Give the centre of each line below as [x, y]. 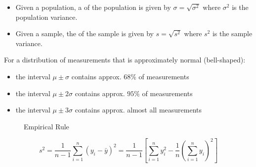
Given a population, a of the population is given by [93, 7]
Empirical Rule [46, 126]
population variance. [46, 17]
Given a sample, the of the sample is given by [85, 33]
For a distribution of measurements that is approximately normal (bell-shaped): [125, 60]
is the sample [232, 33]
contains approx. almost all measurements [138, 110]
